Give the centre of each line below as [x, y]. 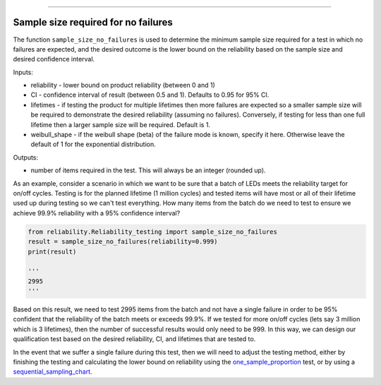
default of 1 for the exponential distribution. [93, 144]
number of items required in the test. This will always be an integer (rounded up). [148, 170]
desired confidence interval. [54, 59]
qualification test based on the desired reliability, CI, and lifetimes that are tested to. [134, 339]
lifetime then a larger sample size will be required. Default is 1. [121, 124]
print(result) [52, 251]
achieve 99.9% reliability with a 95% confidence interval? [97, 213]
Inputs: [23, 72]
